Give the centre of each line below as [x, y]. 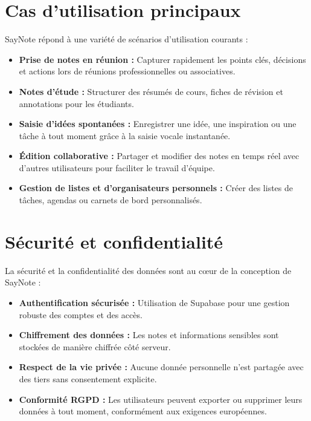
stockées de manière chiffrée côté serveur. [95, 346]
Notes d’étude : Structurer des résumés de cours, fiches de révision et [151, 91]
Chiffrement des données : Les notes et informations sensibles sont [149, 335]
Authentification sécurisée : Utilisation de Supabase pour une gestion [154, 302]
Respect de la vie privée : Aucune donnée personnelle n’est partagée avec [161, 367]
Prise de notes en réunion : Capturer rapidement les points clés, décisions [162, 59]
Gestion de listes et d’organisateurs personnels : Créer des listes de [156, 188]
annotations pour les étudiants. [76, 103]
